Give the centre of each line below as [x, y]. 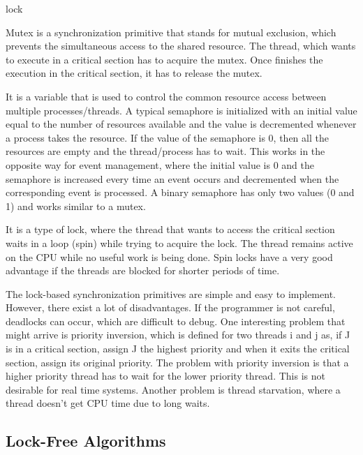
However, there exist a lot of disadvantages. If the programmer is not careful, [170, 307]
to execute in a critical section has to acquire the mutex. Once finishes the [164, 59]
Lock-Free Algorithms [86, 441]
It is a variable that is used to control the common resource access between [166, 96]
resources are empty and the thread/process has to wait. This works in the [165, 151]
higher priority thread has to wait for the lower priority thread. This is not [165, 376]
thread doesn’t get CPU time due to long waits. [108, 403]
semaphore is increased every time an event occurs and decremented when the [172, 178]
